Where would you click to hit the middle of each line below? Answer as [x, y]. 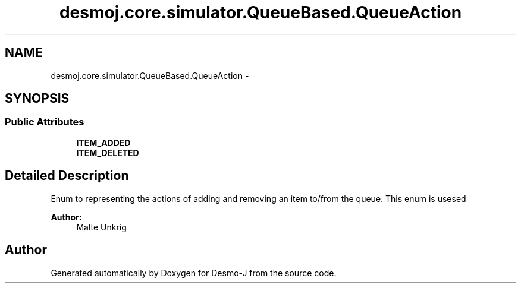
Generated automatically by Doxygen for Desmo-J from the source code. [194, 273]
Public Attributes [45, 122]
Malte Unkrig [101, 227]
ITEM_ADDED [103, 143]
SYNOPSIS [37, 99]
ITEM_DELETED [108, 153]
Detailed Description [67, 176]
